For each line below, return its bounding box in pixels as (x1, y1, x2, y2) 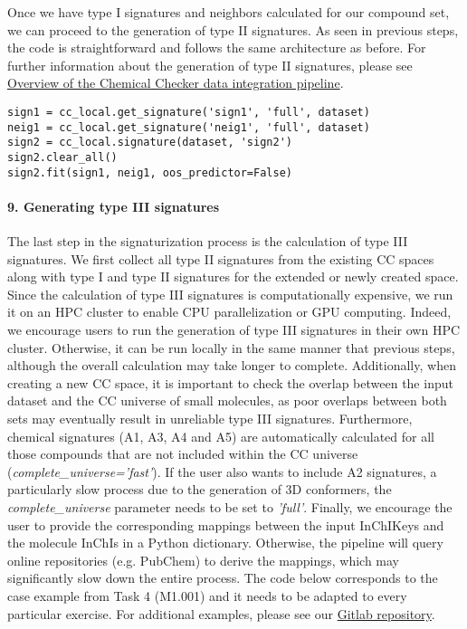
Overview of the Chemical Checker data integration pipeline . (7, 73, 344, 92)
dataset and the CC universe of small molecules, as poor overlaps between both (7, 391, 447, 410)
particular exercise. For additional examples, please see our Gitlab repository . (7, 604, 435, 623)
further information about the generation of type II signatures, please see (7, 55, 413, 74)
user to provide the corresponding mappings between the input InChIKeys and (7, 515, 444, 534)
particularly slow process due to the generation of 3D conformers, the (7, 480, 392, 499)
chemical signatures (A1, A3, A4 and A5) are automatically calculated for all (7, 426, 434, 445)
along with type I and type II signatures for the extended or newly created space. (7, 267, 459, 286)
